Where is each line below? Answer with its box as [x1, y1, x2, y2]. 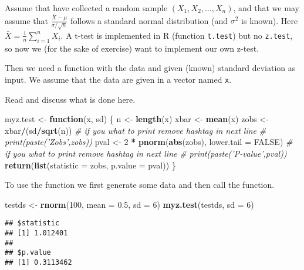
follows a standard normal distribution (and [70, 14, 228, 26]
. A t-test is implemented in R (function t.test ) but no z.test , [60, 29, 293, 41]
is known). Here [241, 14, 298, 26]
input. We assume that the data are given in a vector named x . [5, 73, 232, 85]
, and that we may [233, 2, 299, 14]
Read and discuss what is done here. [5, 93, 136, 105]
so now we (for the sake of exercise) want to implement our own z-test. [5, 42, 259, 54]
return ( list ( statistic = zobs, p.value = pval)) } [5, 158, 176, 171]
